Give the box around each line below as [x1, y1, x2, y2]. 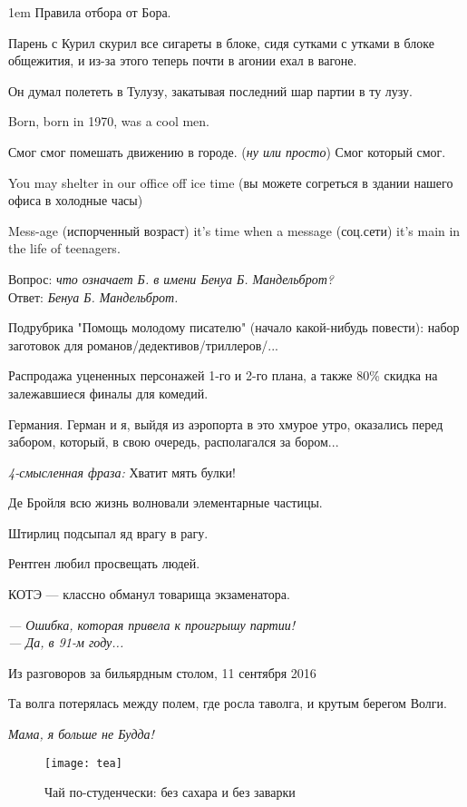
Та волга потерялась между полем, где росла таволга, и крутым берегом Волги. [8, 694, 447, 713]
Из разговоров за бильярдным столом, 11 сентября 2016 [8, 663, 316, 682]
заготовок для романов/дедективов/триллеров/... [8, 335, 278, 354]
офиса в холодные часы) [8, 191, 143, 210]
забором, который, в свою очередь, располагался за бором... [8, 432, 339, 451]
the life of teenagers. [8, 239, 121, 258]
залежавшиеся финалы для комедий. [8, 383, 209, 402]
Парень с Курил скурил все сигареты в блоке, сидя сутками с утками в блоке [8, 33, 434, 52]
